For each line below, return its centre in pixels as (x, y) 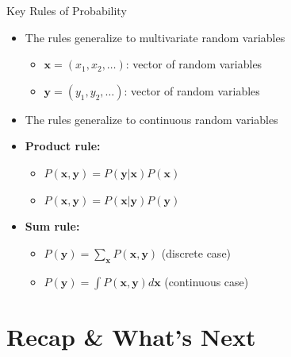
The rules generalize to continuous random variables (151, 119)
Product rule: (63, 146)
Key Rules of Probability (67, 10)
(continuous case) (207, 281)
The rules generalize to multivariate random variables (155, 37)
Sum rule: (52, 226)
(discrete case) (196, 252)
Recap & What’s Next (131, 336)
